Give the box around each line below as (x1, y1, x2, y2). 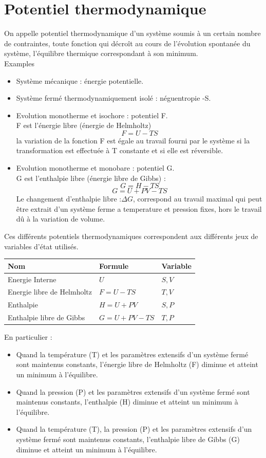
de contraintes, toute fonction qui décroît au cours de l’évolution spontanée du (4, 38, 251, 48)
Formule (99, 260, 129, 271)
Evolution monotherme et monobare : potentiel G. (16, 162, 175, 173)
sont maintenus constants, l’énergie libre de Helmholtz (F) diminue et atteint (16, 359, 258, 370)
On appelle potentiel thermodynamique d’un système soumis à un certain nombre (4, 28, 261, 39)
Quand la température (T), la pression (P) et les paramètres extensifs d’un (16, 424, 252, 434)
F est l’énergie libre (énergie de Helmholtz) (16, 120, 151, 131)
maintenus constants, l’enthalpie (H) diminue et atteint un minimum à (16, 396, 238, 407)
